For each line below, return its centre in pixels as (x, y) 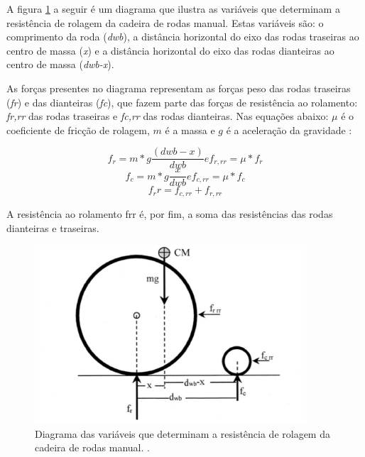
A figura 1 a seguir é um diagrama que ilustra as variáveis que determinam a (173, 9)
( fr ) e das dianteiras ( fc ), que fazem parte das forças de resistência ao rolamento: (182, 102)
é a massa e (190, 130)
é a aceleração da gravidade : (289, 130)
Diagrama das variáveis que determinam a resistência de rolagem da (182, 433)
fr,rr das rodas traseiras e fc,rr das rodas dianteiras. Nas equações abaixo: (168, 116)
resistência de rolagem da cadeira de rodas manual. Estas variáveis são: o (165, 22)
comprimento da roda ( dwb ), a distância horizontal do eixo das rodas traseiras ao (183, 37)
